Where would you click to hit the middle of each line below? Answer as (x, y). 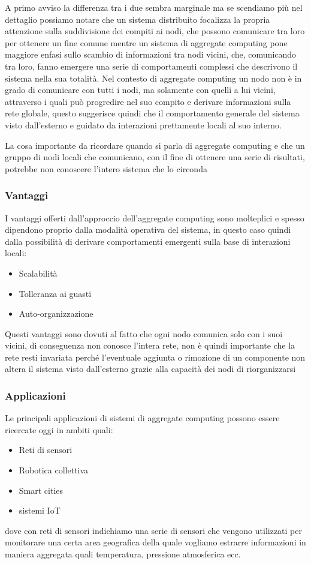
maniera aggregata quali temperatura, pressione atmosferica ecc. (123, 554)
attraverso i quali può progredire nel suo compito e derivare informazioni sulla (148, 101)
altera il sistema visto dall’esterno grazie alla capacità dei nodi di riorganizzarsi (150, 369)
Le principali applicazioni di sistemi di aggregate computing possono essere (142, 418)
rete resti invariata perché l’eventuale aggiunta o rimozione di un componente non (155, 357)
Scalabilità (38, 273)
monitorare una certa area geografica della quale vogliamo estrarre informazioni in (155, 542)
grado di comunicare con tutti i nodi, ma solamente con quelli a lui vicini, (140, 90)
